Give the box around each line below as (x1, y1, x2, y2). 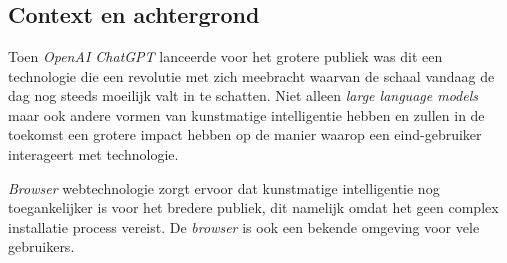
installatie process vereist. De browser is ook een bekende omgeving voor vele (8, 216, 480, 237)
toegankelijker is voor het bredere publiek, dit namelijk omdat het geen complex (8, 197, 499, 218)
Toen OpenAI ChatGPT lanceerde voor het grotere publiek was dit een (8, 46, 443, 66)
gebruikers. (8, 236, 75, 257)
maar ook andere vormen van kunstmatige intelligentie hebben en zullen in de (8, 104, 485, 125)
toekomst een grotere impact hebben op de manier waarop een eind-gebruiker (8, 124, 482, 145)
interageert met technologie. (8, 143, 179, 164)
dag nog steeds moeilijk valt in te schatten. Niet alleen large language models (8, 85, 478, 106)
